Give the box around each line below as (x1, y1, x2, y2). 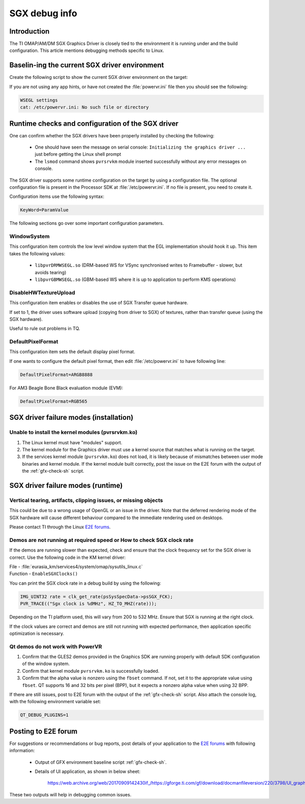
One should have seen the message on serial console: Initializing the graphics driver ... (35, 144, 246, 150)
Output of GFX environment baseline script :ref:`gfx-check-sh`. (35, 759, 167, 765)
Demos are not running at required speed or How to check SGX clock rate (9, 536, 194, 543)
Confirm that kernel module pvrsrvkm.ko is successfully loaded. (22, 668, 160, 674)
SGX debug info (9, 8, 77, 19)
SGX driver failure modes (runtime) (9, 481, 123, 490)
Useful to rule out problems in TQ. (9, 326, 80, 332)
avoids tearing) (35, 269, 67, 275)
